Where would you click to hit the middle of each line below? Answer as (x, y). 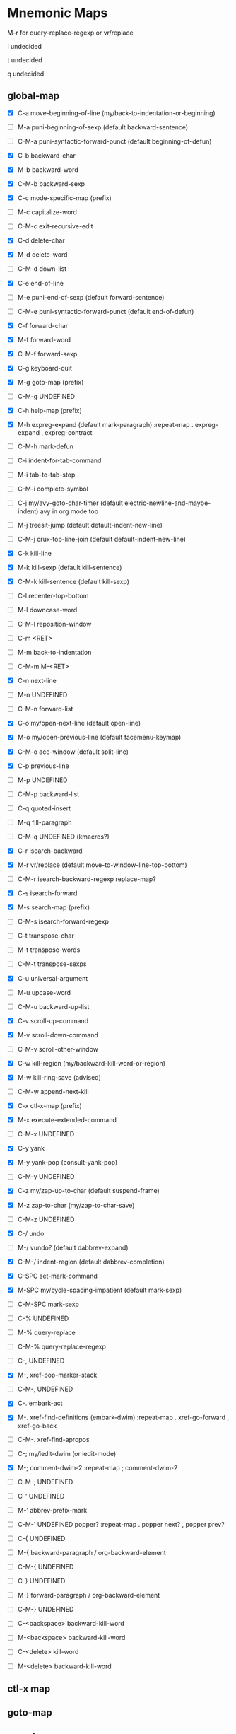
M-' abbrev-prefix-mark (52, 1510)
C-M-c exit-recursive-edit (55, 226)
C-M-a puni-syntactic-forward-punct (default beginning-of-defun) (114, 141)
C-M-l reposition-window (54, 624)
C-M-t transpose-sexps (52, 964)
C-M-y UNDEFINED (46, 1177)
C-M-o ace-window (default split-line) (73, 752)
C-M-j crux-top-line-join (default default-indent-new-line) (101, 539)
